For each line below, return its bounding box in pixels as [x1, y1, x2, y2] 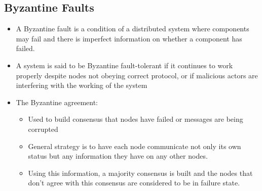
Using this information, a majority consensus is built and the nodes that [28, 167, 253, 178]
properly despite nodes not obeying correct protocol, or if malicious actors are [16, 70, 258, 80]
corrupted [28, 123, 58, 134]
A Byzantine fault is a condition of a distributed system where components [16, 23, 249, 34]
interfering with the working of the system [16, 80, 147, 90]
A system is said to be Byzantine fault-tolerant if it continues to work [16, 60, 233, 70]
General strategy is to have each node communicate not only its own [28, 140, 241, 151]
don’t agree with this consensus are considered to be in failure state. [28, 177, 240, 188]
